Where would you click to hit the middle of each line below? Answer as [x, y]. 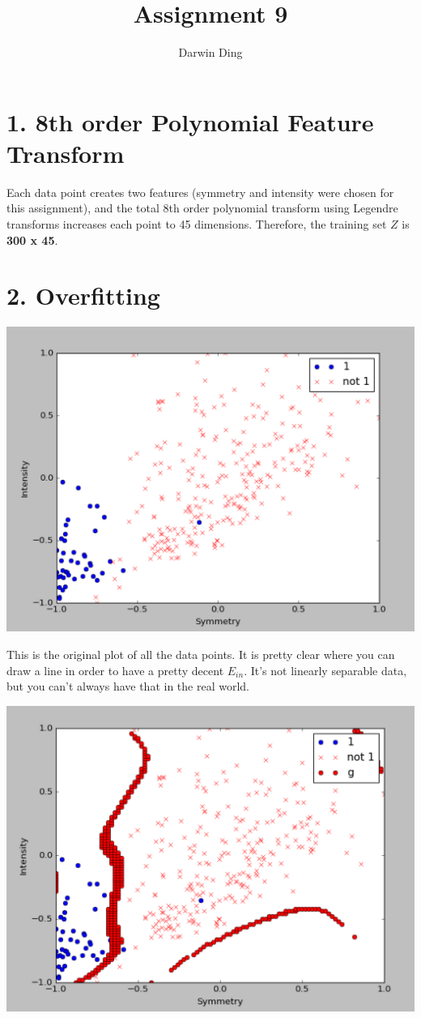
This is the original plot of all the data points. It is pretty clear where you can [201, 654]
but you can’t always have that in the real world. [128, 686]
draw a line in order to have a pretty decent [115, 670]
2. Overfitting [83, 295]
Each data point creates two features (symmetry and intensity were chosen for [200, 192]
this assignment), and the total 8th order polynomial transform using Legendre [202, 208]
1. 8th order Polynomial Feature [190, 121]
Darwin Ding [210, 52]
